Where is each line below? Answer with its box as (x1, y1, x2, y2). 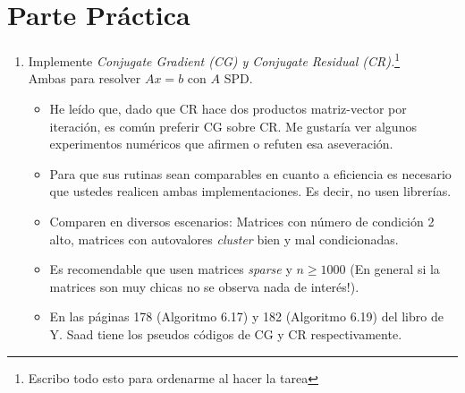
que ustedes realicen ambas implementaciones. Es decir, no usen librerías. (49, 182, 452, 201)
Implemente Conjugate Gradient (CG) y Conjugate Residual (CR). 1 (28, 49, 401, 70)
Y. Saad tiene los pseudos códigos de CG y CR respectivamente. (49, 324, 402, 343)
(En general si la (350, 260, 440, 278)
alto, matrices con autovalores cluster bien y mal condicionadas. (49, 229, 399, 248)
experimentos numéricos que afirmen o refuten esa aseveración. (49, 134, 393, 153)
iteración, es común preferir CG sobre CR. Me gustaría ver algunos (49, 116, 417, 135)
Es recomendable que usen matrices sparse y (49, 260, 292, 278)
